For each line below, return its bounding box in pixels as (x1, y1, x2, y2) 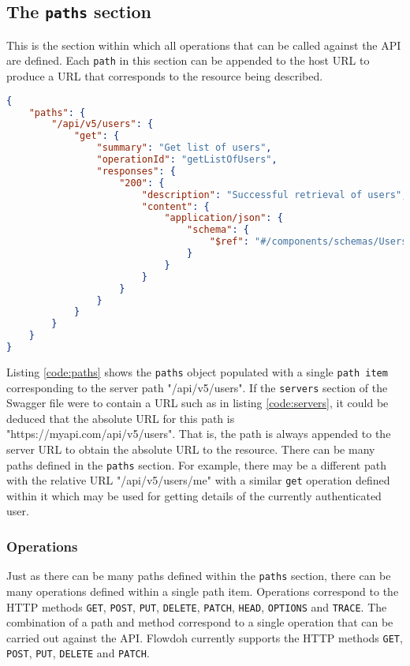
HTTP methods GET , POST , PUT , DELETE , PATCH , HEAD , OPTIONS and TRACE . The (6, 598, 387, 615)
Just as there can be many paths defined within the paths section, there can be (6, 567, 391, 584)
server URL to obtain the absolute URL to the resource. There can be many (6, 440, 375, 457)
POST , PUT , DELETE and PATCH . (6, 645, 150, 661)
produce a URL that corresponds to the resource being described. (6, 68, 323, 84)
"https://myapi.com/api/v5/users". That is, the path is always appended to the (6, 425, 391, 442)
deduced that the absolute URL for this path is (6, 410, 235, 426)
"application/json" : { (164, 212, 283, 224)
